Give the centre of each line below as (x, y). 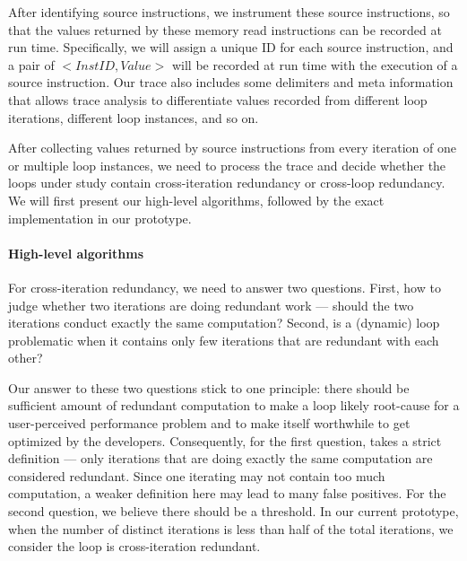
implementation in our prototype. (100, 218)
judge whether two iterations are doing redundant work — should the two (211, 305)
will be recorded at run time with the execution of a (315, 64)
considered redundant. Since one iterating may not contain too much (197, 475)
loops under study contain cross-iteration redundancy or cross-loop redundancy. (227, 183)
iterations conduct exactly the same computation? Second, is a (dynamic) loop (224, 323)
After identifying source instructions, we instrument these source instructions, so (229, 12)
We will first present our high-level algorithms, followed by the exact (196, 200)
